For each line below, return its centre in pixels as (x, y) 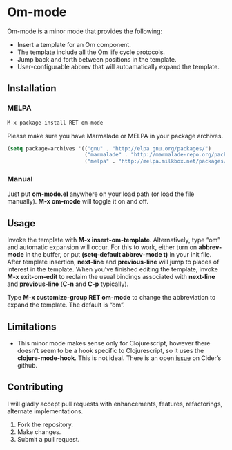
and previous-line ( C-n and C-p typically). (68, 284)
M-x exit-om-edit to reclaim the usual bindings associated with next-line (111, 277)
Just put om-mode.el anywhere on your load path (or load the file (101, 194)
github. (27, 366)
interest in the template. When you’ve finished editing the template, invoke (113, 269)
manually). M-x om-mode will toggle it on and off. (78, 201)
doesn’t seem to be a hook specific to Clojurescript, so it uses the (110, 351)
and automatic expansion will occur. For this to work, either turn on (102, 247)
